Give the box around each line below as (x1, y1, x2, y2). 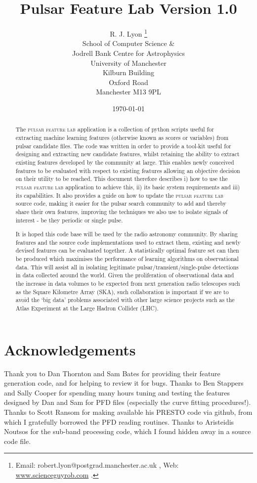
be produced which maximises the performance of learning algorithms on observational (15, 255, 239, 263)
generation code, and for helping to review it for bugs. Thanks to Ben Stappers (4, 378, 244, 388)
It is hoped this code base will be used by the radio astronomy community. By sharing (15, 230, 238, 238)
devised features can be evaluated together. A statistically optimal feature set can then (15, 246, 239, 255)
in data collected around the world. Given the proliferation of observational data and (15, 271, 234, 279)
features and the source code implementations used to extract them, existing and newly (15, 238, 241, 246)
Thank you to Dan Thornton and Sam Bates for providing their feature (4, 368, 220, 378)
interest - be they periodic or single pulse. (15, 216, 123, 224)
